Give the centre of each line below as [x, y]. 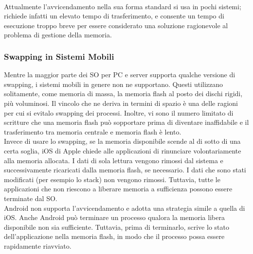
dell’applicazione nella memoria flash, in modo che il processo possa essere [114, 236]
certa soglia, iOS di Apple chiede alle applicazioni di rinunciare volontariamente [123, 150]
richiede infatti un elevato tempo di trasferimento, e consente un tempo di [114, 16]
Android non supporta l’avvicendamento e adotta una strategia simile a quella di [125, 208]
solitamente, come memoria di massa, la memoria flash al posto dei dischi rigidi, [123, 93]
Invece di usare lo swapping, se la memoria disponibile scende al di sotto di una [122, 141]
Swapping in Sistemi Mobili [59, 56]
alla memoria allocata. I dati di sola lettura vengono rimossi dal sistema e [114, 160]
